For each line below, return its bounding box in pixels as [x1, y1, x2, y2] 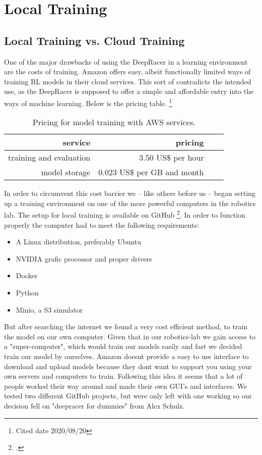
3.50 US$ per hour [139, 151, 204, 164]
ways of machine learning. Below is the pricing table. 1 [4, 96, 172, 108]
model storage [41, 166, 91, 178]
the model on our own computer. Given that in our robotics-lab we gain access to [4, 331, 256, 341]
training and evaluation [8, 151, 91, 164]
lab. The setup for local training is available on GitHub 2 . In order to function [4, 208, 245, 220]
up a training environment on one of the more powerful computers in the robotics [4, 197, 256, 208]
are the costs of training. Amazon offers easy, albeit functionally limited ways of [4, 66, 250, 77]
